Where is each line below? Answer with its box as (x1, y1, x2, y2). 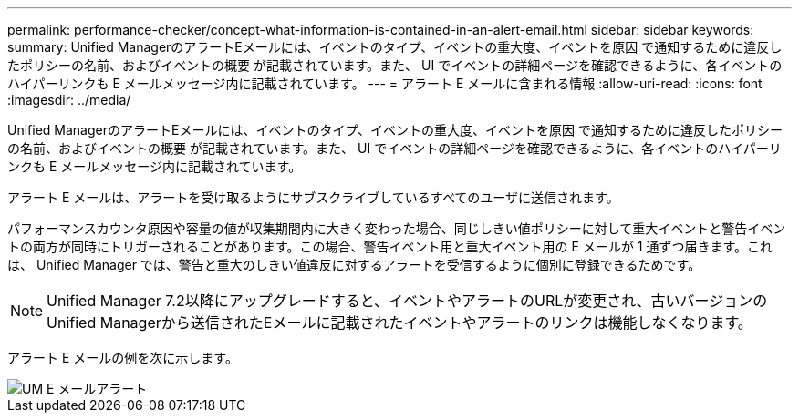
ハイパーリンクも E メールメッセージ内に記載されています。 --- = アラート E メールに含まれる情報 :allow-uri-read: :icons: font (7, 76, 763, 91)
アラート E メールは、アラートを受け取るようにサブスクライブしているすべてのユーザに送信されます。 (7, 190, 619, 205)
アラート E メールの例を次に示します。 (7, 350, 238, 365)
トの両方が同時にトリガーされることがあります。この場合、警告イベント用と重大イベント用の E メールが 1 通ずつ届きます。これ (7, 239, 773, 254)
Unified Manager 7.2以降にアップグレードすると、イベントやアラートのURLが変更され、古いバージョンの (47, 292, 768, 310)
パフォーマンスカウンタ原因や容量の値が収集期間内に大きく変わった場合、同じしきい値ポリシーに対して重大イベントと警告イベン (7, 220, 786, 236)
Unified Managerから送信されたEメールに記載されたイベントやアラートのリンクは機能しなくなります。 (47, 313, 752, 332)
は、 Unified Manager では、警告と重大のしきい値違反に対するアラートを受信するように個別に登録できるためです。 (7, 257, 701, 272)
